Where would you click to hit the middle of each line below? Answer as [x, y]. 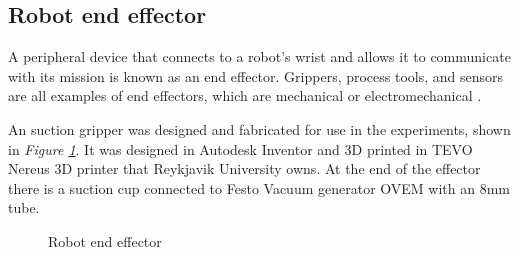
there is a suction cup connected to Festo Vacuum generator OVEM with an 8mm [259, 187]
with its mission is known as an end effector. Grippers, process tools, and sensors [256, 75]
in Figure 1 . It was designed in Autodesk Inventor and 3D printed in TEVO [240, 148]
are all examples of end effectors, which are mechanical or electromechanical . [245, 95]
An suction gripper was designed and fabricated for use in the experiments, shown [259, 128]
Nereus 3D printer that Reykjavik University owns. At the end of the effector [244, 168]
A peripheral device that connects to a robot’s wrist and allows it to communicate [259, 56]
